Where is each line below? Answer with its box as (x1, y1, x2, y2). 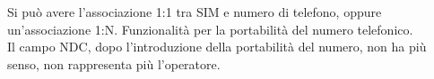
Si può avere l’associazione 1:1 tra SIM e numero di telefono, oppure (7, 3, 382, 20)
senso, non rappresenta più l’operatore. (7, 54, 221, 73)
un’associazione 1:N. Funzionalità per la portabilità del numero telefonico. (7, 20, 413, 38)
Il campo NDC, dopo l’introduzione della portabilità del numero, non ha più (7, 37, 427, 56)
